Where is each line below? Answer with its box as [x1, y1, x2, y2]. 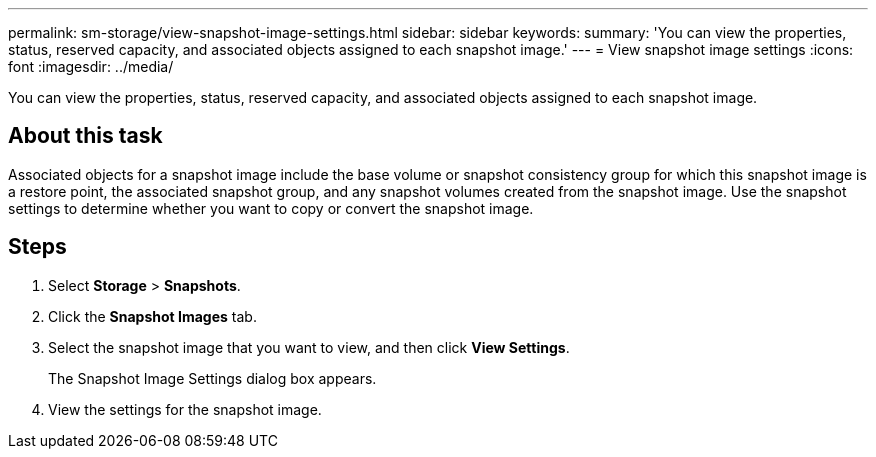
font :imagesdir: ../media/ [8, 58, 174, 75]
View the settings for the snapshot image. [48, 400, 322, 418]
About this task [8, 123, 163, 149]
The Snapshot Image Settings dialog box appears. [48, 369, 377, 387]
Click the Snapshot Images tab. [48, 307, 257, 325]
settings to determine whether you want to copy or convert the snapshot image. [8, 199, 534, 217]
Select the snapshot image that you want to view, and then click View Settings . [48, 338, 570, 356]
